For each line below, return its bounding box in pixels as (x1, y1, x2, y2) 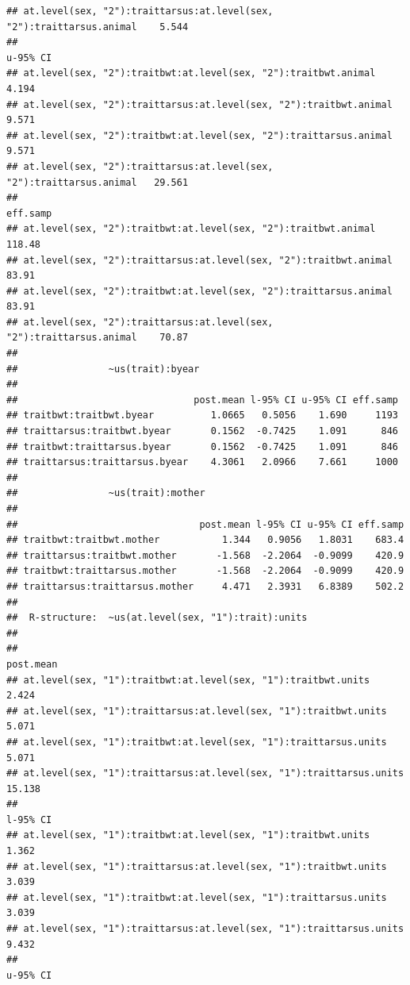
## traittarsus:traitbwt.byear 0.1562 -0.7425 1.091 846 (6, 425, 398, 437)
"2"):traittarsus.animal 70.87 (6, 332, 189, 344)
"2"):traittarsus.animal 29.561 (6, 176, 189, 188)
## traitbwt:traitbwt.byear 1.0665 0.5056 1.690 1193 (6, 410, 398, 421)
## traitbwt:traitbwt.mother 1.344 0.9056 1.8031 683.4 (6, 534, 404, 546)
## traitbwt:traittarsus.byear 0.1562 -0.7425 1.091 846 (6, 441, 398, 452)
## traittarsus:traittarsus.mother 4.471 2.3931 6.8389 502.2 (6, 580, 404, 592)
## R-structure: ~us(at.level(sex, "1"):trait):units (6, 612, 308, 624)
